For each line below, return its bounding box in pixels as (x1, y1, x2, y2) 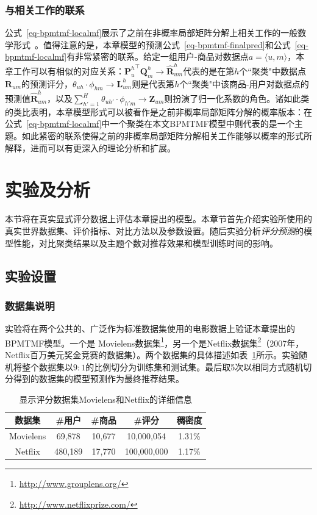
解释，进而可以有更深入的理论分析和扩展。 (5, 141, 176, 154)
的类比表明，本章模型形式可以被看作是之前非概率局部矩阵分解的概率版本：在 (5, 105, 312, 118)
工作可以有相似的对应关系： (13, 64, 124, 77)
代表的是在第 (183, 64, 235, 77)
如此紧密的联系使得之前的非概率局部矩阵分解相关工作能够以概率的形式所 (21, 129, 312, 142)
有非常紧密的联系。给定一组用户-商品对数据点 (66, 50, 249, 63)
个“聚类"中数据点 (239, 64, 307, 77)
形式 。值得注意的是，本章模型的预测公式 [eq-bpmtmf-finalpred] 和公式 (13, 38, 291, 51)
